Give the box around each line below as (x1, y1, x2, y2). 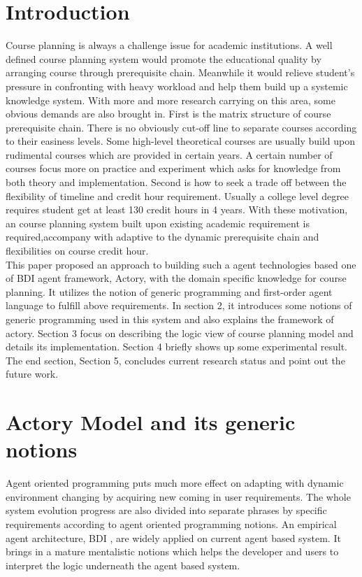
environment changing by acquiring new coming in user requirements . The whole (6, 489, 351, 504)
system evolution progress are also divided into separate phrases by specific (6, 503, 327, 518)
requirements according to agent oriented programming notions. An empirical (6, 517, 337, 532)
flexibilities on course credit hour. (6, 243, 149, 258)
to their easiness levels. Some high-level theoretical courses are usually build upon (6, 134, 356, 148)
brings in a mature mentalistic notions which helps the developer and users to (6, 544, 339, 559)
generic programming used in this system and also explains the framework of (6, 312, 334, 326)
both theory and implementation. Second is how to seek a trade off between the (6, 175, 347, 190)
